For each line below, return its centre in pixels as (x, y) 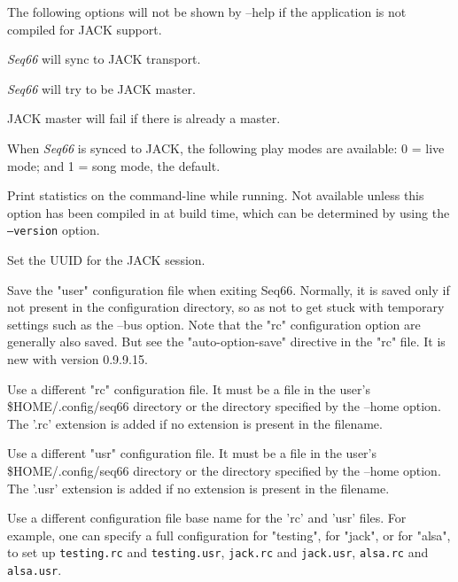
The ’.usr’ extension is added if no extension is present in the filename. (198, 488)
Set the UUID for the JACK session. (106, 260)
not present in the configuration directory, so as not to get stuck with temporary (226, 307)
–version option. (54, 230)
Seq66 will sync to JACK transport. (104, 59)
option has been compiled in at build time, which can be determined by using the (229, 212)
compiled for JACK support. (85, 29)
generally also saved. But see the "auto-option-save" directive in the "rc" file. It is (226, 341)
